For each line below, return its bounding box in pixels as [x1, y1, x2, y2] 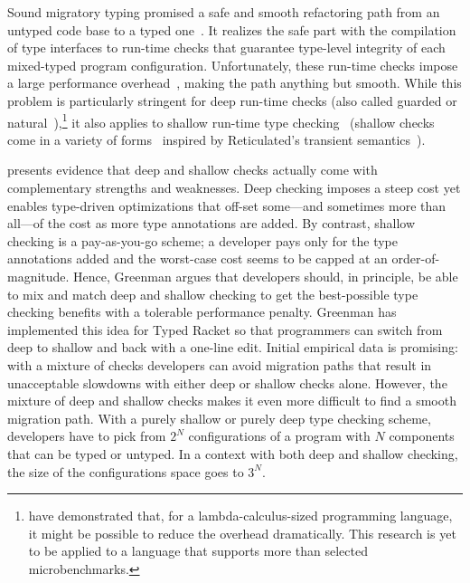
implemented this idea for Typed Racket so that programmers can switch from [7, 320, 443, 339]
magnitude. [7, 266, 70, 285]
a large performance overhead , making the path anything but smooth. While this [7, 73, 462, 92]
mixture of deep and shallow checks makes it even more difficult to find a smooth [7, 391, 456, 410]
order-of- [391, 249, 440, 268]
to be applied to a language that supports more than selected [28, 541, 368, 560]
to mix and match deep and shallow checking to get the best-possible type [7, 284, 418, 303]
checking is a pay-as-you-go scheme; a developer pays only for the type [7, 231, 398, 250]
